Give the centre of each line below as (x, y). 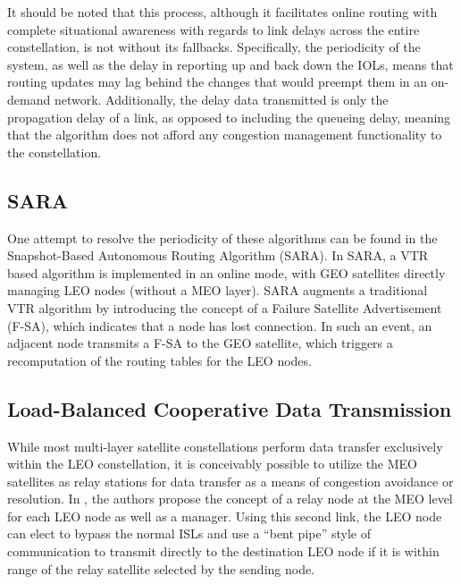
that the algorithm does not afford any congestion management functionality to (225, 135)
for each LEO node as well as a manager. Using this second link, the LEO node (225, 516)
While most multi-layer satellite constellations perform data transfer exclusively (225, 446)
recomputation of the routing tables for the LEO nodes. (159, 360)
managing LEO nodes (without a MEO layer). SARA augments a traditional (218, 290)
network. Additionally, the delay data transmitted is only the (221, 99)
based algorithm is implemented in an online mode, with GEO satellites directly (226, 272)
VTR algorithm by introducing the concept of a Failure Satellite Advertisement (225, 307)
